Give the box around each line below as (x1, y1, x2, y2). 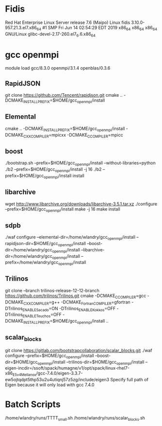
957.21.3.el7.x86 (5, 24, 37, 30)
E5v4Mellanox (13, 373, 36, 377)
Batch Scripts (5, 399, 61, 410)
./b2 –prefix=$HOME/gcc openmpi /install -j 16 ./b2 (5, 166, 102, 173)
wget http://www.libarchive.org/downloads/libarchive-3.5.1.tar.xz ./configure (5, 201, 158, 207)
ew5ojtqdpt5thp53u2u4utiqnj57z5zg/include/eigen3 (5, 377, 110, 383)
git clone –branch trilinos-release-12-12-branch (5, 287, 99, 293)
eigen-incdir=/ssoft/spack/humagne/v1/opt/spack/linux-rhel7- (5, 365, 130, 371)
